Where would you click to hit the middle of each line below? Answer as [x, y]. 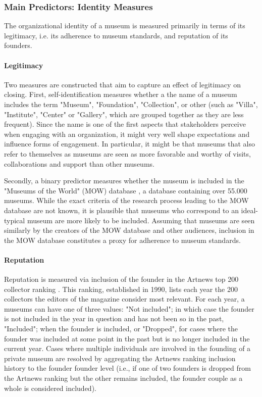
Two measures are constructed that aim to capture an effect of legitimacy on [122, 84]
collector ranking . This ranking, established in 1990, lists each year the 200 [121, 289]
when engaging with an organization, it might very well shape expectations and [127, 134]
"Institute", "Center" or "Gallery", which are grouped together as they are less [124, 114]
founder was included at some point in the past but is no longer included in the [127, 338]
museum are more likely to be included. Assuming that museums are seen [141, 220]
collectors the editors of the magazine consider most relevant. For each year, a [124, 299]
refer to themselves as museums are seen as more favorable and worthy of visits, [127, 153]
